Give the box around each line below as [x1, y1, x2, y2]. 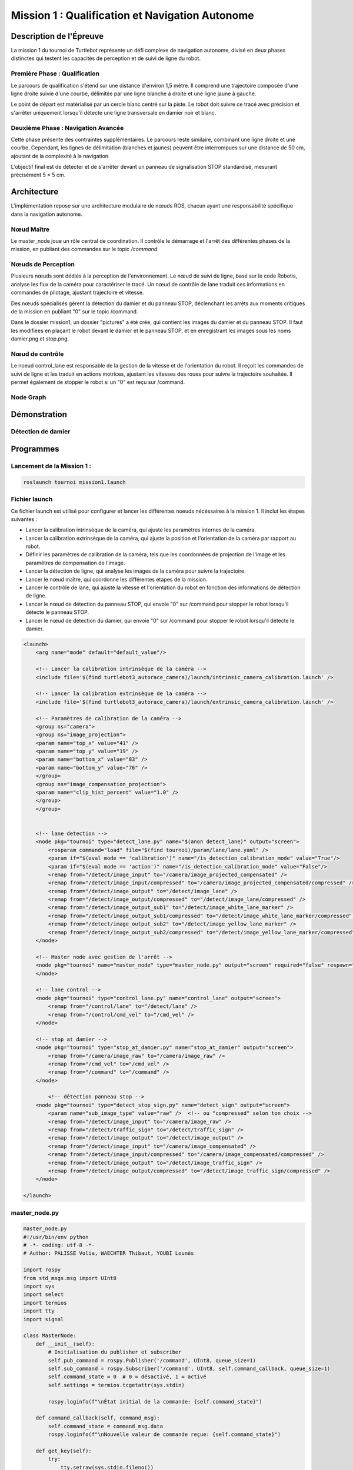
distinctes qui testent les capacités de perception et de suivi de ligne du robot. [11, 55, 201, 62]
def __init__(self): [35, 1341, 95, 1347]
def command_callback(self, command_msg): [35, 1415, 160, 1421]
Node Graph [11, 393, 46, 401]
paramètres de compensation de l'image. [25, 559, 125, 566]
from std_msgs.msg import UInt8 [23, 1275, 117, 1281]
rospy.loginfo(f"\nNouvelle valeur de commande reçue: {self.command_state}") [48, 1431, 281, 1438]
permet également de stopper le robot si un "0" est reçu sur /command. [11, 379, 185, 386]
